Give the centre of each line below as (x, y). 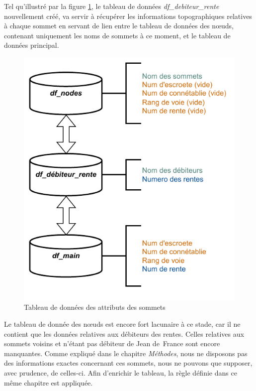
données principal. (32, 45)
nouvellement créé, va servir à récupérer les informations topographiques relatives (128, 16)
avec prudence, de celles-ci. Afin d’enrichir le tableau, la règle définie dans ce (121, 372)
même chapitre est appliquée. (48, 382)
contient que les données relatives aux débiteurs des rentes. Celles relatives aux (124, 333)
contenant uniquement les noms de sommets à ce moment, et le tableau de (117, 35)
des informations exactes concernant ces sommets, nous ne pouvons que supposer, (128, 363)
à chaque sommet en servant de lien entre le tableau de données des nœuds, (119, 26)
